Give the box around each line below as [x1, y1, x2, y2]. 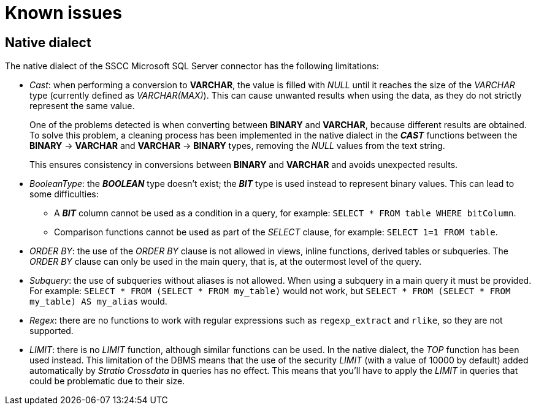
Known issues [5, 2, 122, 23]
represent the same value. [29, 101, 135, 112]
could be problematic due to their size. [29, 376, 185, 387]
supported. [29, 325, 74, 336]
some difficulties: [29, 189, 99, 200]
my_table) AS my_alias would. [29, 296, 167, 307]
